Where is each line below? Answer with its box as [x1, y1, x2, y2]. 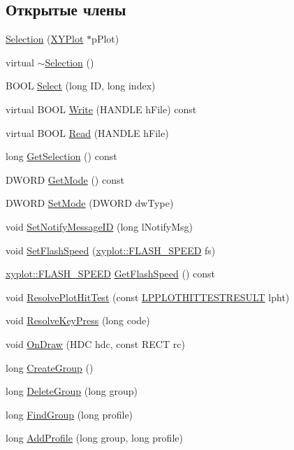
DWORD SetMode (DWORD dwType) [6, 196, 174, 210]
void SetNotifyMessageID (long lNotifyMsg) [6, 219, 193, 233]
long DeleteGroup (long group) [6, 384, 138, 398]
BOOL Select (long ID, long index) [6, 78, 156, 93]
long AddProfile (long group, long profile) [6, 430, 183, 445]
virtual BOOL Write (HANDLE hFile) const [6, 101, 197, 116]
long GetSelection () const [6, 149, 117, 164]
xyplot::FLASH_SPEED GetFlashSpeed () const [6, 266, 215, 281]
